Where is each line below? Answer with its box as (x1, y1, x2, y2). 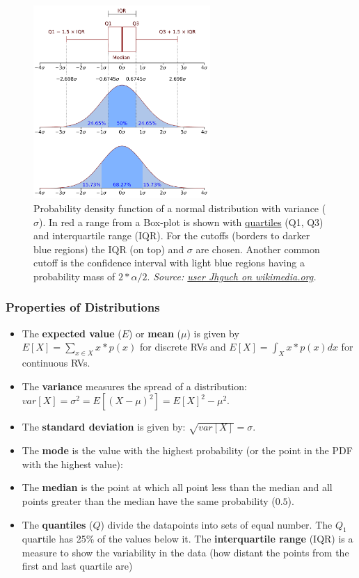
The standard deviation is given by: (22, 419, 186, 434)
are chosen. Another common (196, 241, 320, 256)
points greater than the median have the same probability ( (22, 493, 276, 508)
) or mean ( (129, 326, 181, 340)
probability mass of (33, 268, 115, 283)
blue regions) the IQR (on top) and (33, 241, 184, 256)
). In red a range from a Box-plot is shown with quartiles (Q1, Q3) (39, 214, 324, 229)
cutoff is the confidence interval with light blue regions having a (33, 255, 305, 270)
